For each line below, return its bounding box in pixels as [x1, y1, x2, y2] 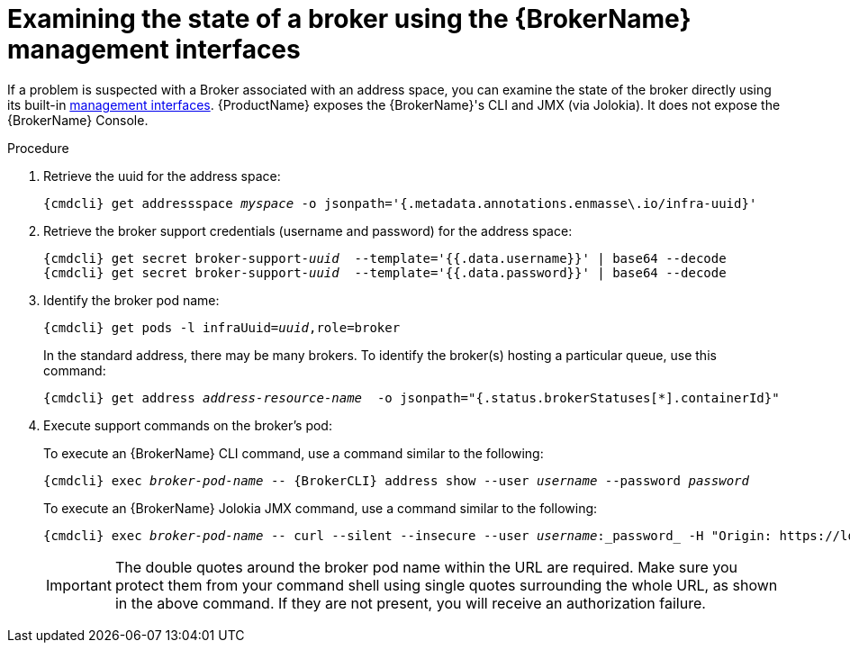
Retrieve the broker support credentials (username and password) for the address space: [43, 222, 573, 239]
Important [46, 575, 112, 594]
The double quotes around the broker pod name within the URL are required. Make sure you [114, 557, 738, 576]
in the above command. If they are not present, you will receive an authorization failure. [114, 593, 706, 612]
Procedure [7, 140, 69, 156]
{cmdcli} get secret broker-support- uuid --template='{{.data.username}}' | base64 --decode [43, 250, 727, 266]
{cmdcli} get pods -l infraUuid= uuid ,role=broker [43, 320, 401, 335]
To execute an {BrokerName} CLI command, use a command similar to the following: [43, 445, 544, 461]
